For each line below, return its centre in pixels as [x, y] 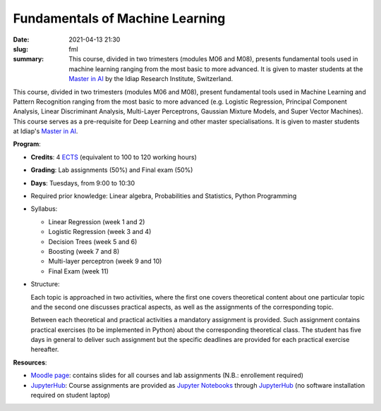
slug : [20, 49]
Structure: [45, 284]
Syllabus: [44, 209]
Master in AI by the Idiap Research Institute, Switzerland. [151, 79]
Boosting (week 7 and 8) [84, 251]
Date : [21, 39]
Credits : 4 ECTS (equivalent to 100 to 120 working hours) [114, 157]
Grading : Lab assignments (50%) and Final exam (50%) [112, 170]
